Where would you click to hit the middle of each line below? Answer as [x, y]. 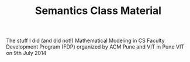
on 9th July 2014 [26, 53]
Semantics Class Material [98, 11]
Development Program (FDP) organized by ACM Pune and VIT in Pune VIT [95, 47]
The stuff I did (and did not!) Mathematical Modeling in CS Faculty [85, 41]
